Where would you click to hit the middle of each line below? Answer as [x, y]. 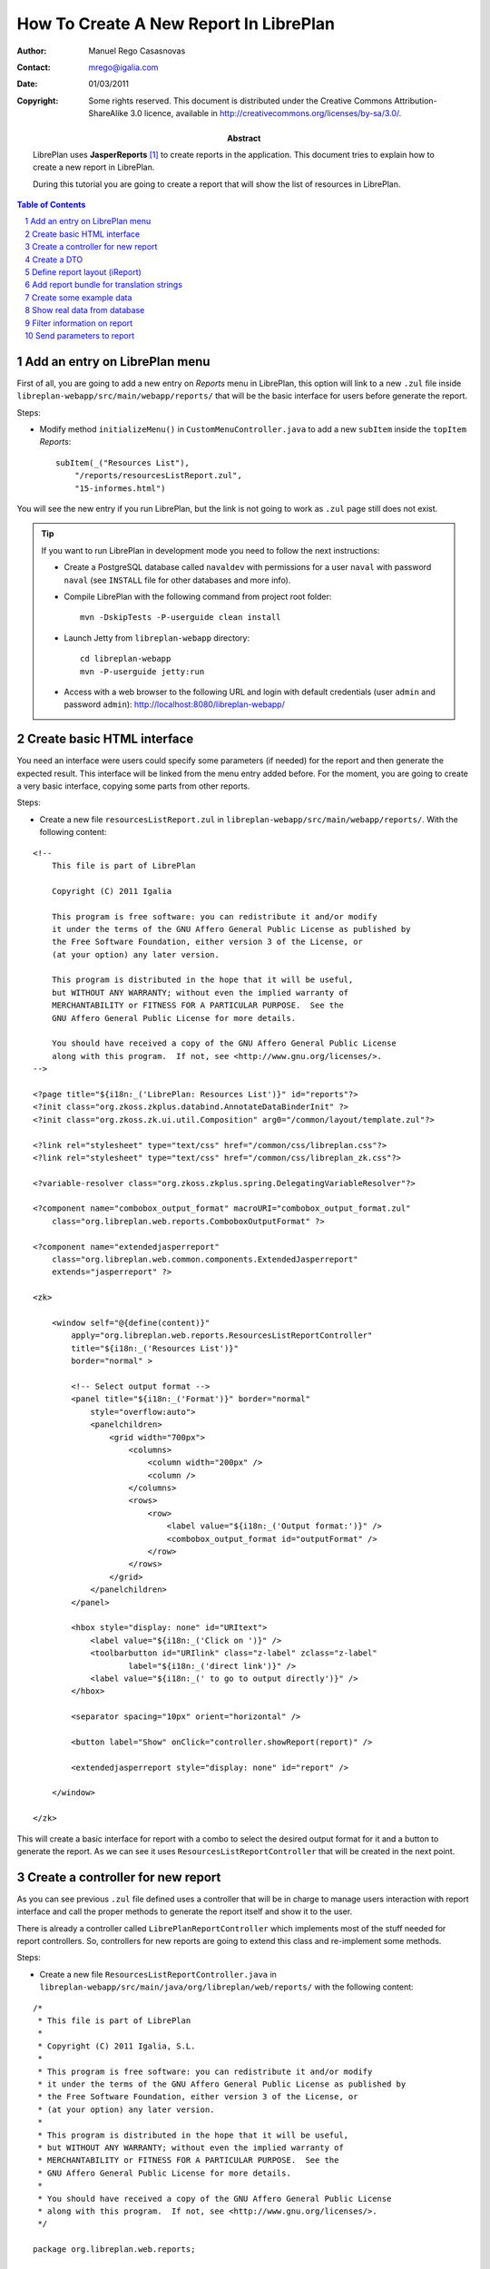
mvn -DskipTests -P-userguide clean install [181, 618]
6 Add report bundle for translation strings [104, 285]
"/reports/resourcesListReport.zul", [158, 476]
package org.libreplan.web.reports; [114, 2249]
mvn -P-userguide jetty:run [142, 671]
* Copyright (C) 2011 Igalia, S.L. [117, 2046]
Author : [32, 51]
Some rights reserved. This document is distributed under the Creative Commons [240, 101]
